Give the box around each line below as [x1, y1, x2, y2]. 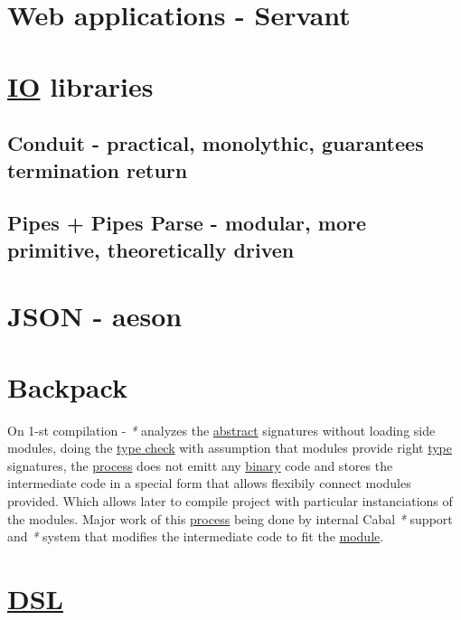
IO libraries [7, 67, 154, 104]
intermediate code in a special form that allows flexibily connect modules [7, 474, 411, 493]
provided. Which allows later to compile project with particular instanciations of [7, 491, 453, 510]
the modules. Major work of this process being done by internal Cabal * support [7, 509, 453, 528]
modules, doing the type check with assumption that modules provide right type [7, 438, 452, 457]
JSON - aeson [7, 297, 183, 334]
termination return [7, 155, 188, 183]
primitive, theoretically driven [7, 235, 295, 263]
